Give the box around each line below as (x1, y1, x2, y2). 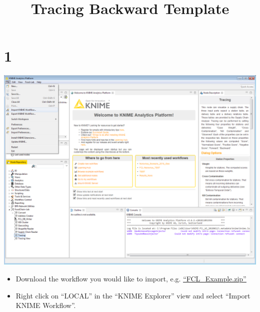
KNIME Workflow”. (15, 300, 76, 310)
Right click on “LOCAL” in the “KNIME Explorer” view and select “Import (15, 290, 250, 300)
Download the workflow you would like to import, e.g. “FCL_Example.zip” (15, 273, 246, 283)
